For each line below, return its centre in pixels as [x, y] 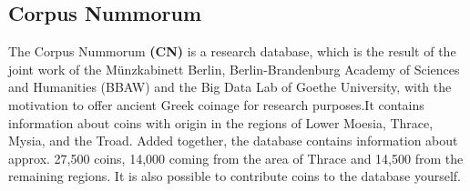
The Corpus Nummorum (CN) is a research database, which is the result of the [232, 51]
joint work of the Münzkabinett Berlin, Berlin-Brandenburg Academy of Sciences [234, 69]
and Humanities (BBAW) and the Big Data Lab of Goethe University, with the [230, 87]
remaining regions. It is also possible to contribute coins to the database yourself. [235, 176]
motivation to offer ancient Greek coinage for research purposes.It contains [216, 104]
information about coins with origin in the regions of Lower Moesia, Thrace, [221, 122]
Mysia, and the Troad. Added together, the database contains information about [233, 141]
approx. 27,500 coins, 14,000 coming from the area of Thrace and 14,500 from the [236, 158]
